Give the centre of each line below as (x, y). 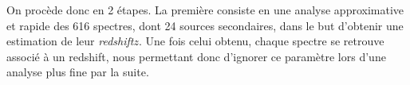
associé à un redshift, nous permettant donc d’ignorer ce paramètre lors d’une (196, 56)
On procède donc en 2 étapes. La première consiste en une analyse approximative (205, 10)
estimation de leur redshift (70, 41)
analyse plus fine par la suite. (78, 72)
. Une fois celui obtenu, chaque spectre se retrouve (261, 41)
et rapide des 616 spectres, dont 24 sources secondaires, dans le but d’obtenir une (205, 25)
